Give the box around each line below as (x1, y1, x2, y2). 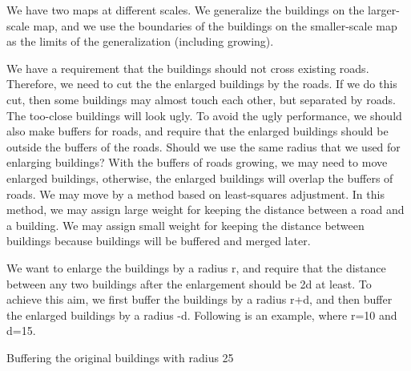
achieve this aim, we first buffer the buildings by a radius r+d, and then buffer (6, 291, 393, 308)
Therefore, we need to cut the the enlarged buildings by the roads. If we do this (6, 75, 397, 92)
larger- (368, 2, 400, 18)
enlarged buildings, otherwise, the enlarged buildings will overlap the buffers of (6, 169, 393, 186)
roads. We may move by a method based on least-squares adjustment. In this (6, 185, 385, 202)
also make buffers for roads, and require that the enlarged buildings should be (6, 123, 389, 139)
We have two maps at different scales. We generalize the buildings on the (6, 2, 365, 18)
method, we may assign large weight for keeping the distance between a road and (6, 201, 405, 218)
